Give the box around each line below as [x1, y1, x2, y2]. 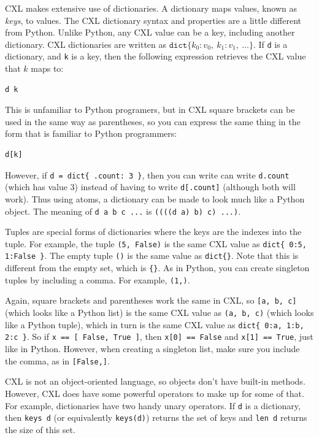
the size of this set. [5, 423, 75, 436]
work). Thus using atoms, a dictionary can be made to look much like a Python [5, 192, 305, 205]
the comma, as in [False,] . [5, 354, 110, 367]
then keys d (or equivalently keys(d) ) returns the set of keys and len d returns [5, 411, 307, 424]
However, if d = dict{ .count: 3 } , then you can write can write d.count [5, 168, 290, 181]
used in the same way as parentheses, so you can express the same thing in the [5, 115, 301, 128]
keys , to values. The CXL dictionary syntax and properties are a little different [5, 13, 301, 26]
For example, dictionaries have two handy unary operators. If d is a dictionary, [5, 399, 301, 412]
